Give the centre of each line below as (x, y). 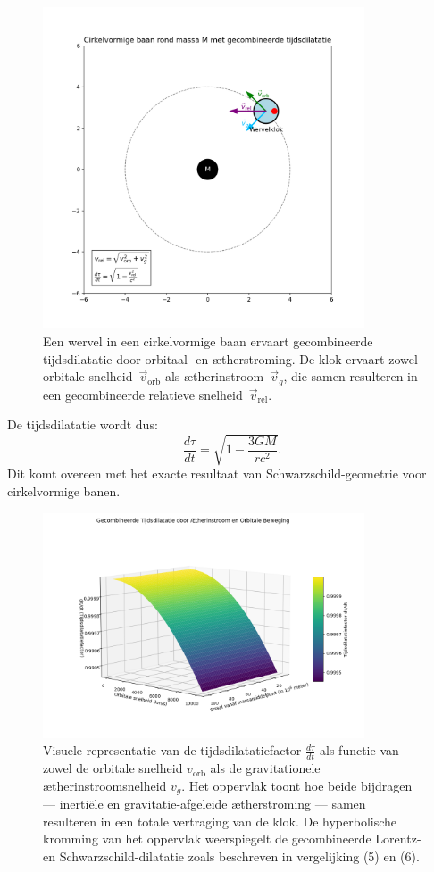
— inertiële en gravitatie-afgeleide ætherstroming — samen (204, 804)
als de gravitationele (265, 768)
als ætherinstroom (214, 376)
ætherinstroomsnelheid (105, 785)
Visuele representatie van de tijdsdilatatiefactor (172, 750)
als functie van (359, 750)
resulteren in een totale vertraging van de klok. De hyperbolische (220, 821)
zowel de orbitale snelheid (113, 768)
